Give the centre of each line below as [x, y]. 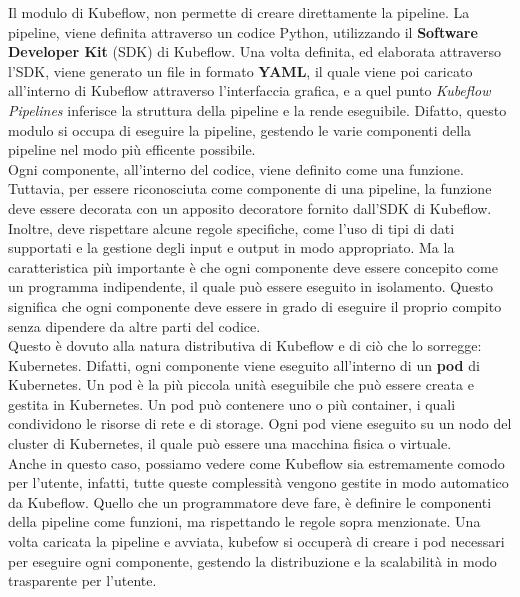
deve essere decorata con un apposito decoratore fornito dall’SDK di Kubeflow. [250, 207]
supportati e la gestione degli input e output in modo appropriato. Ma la [231, 247]
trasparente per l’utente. [82, 580]
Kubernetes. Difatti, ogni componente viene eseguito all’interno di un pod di [244, 364]
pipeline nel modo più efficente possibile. [132, 149]
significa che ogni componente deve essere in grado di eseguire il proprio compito [255, 305]
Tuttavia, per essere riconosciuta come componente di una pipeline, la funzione [250, 188]
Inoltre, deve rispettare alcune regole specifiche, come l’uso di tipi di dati [231, 227]
